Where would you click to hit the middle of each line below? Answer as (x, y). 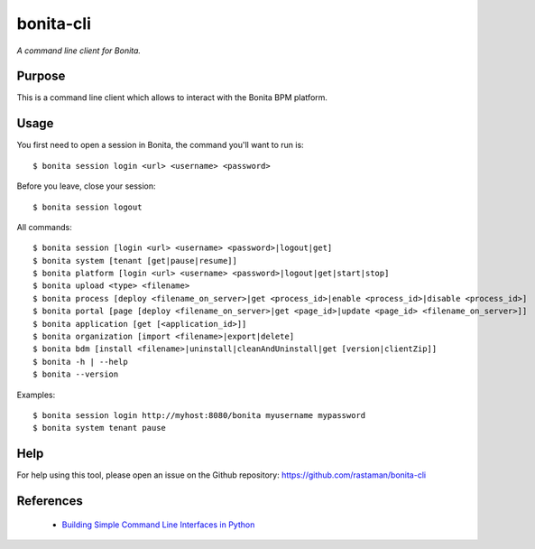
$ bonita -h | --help (80, 362)
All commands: (44, 227)
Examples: (36, 395)
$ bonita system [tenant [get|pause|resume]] (135, 261)
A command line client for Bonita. (79, 51)
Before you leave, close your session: (87, 186)
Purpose (41, 76)
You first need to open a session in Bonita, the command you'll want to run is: (160, 145)
